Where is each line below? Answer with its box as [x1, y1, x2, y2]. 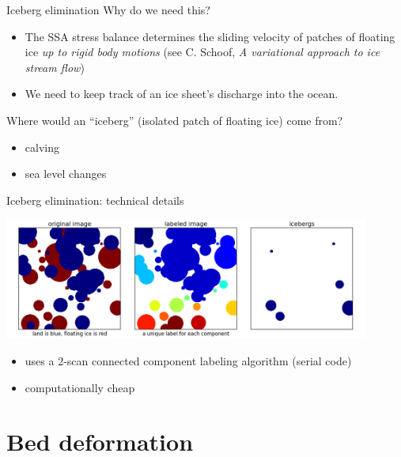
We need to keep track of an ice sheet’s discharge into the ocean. [25, 85, 339, 102]
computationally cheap [25, 379, 135, 395]
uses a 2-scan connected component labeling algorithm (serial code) [25, 352, 352, 368]
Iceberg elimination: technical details [6, 191, 184, 208]
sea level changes [25, 165, 107, 182]
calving [25, 138, 59, 155]
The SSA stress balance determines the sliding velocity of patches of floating [25, 28, 395, 44]
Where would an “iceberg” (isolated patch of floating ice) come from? [6, 111, 343, 128]
